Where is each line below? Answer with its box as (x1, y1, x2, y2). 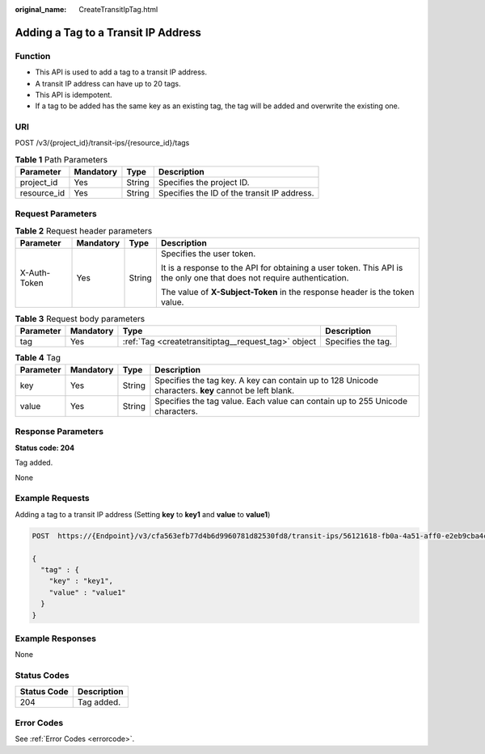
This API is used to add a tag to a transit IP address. (35, 67, 208, 77)
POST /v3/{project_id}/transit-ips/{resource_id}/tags (15, 138, 190, 148)
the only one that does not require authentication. (160, 272, 349, 284)
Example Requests (15, 493, 90, 504)
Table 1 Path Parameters (15, 154, 108, 166)
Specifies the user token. (160, 248, 256, 259)
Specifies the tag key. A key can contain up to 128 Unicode (154, 375, 379, 386)
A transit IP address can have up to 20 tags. (35, 78, 181, 88)
